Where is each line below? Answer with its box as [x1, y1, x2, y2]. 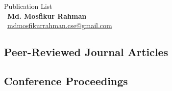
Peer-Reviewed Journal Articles [4, 44, 169, 60]
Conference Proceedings [4, 73, 128, 88]
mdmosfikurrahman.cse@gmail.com [7, 20, 112, 30]
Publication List [4, 1, 52, 11]
